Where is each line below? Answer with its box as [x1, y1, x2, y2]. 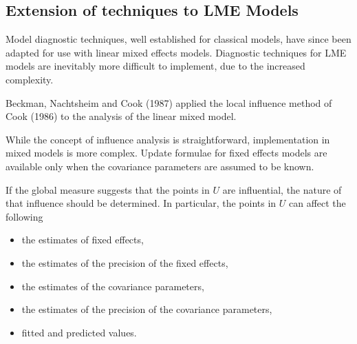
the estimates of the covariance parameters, [21, 279, 204, 293]
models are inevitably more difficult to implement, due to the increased [6, 59, 305, 73]
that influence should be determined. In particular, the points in [6, 196, 277, 210]
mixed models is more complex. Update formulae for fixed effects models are [6, 145, 327, 160]
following [6, 209, 43, 223]
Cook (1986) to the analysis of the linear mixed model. [6, 109, 237, 123]
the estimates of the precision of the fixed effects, [21, 255, 228, 270]
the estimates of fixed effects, [21, 232, 144, 247]
